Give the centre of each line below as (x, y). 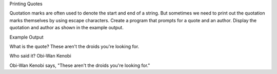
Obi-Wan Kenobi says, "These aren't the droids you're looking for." (80, 65)
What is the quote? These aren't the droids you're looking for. (74, 46)
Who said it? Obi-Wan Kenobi (40, 56)
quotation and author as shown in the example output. (67, 28)
